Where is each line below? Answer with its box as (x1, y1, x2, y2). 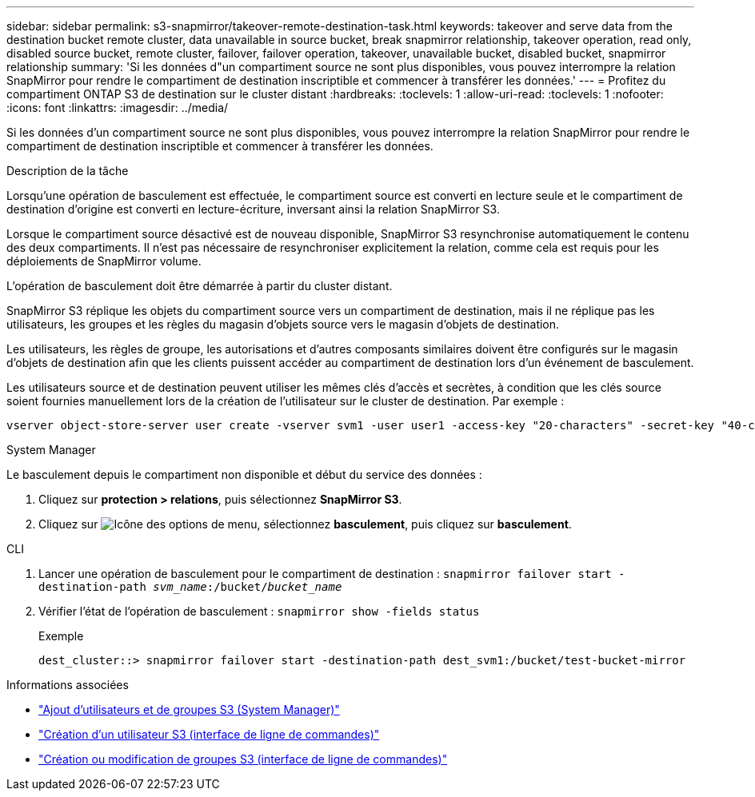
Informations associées (6, 678, 129, 691)
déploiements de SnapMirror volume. (6, 254, 202, 268)
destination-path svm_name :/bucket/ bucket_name (38, 580, 342, 593)
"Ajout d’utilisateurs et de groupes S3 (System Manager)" (38, 703, 340, 716)
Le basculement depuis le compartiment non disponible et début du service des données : (6, 468, 482, 481)
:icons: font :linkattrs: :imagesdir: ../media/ (6, 101, 229, 114)
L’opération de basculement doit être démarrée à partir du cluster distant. (6, 279, 393, 293)
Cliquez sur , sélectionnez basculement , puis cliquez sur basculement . (38, 517, 572, 531)
